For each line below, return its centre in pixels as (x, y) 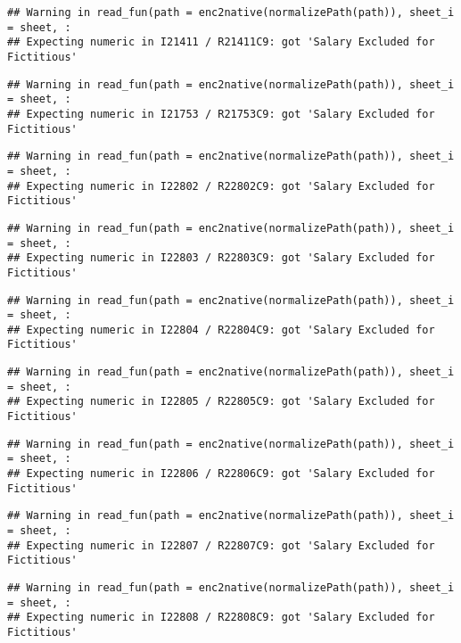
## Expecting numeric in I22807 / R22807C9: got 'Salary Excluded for (221, 545)
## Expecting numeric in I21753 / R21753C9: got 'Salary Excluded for (221, 114)
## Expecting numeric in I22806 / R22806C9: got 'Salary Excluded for (221, 474)
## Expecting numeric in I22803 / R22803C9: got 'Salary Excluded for (221, 258)
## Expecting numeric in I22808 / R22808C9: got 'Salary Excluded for (221, 618)
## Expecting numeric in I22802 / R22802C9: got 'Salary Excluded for (221, 186)
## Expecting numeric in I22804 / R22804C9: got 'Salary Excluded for (221, 330)
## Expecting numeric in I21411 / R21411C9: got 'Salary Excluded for (221, 42)
